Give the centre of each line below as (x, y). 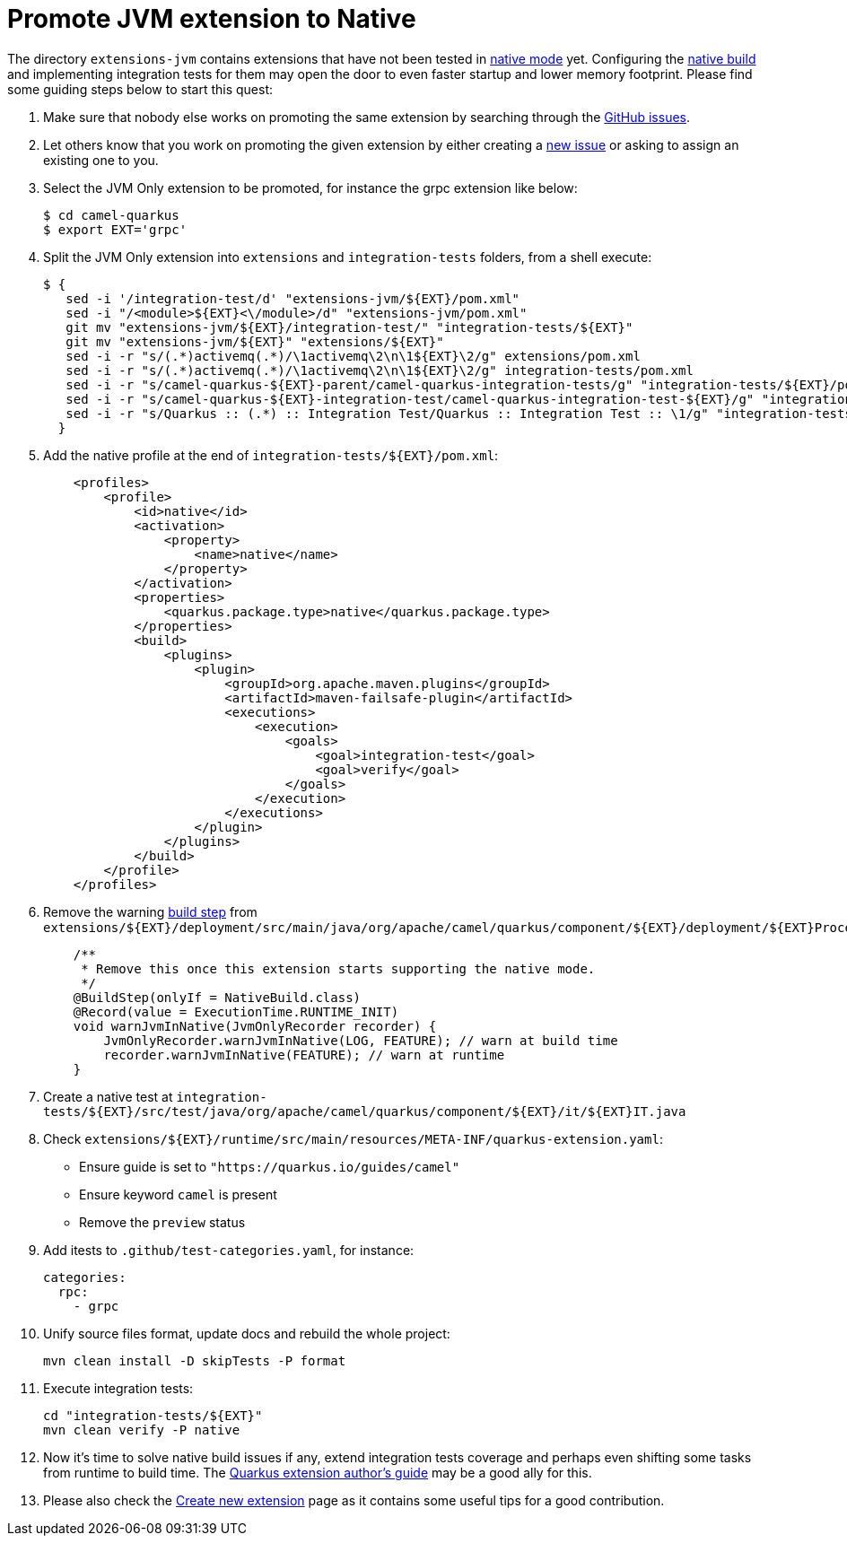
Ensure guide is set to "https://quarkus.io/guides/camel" (270, 1166)
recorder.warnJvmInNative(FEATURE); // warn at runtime (304, 1055)
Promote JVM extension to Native (212, 19)
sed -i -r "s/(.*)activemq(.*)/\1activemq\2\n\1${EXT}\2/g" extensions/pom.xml (353, 356)
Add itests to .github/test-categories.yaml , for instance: (229, 1250)
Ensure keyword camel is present (178, 1194)
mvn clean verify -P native (142, 1430)
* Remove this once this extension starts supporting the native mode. (338, 968)
